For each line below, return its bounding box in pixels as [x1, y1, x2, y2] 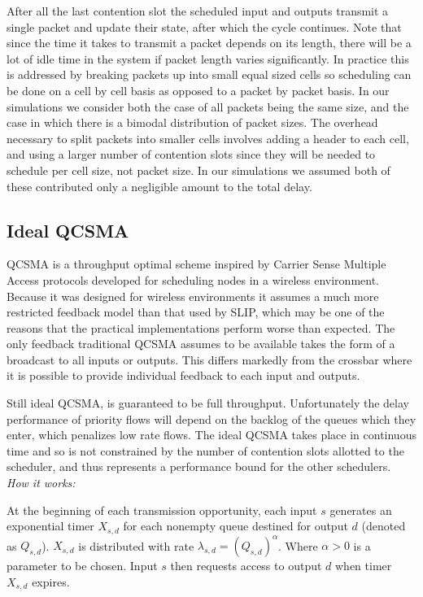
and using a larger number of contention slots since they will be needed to [7, 146, 376, 163]
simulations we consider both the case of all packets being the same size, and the [7, 98, 409, 115]
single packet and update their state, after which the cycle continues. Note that [7, 18, 402, 35]
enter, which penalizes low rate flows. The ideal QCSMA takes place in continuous [7, 426, 416, 443]
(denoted [361, 517, 406, 534]
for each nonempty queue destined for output [123, 517, 348, 534]
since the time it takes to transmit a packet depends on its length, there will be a [7, 34, 412, 51]
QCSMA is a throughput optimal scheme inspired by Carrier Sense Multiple [7, 255, 386, 272]
